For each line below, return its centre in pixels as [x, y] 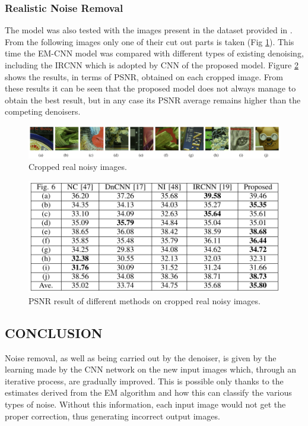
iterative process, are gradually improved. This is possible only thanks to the [144, 381]
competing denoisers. [43, 111]
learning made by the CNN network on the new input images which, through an [150, 369]
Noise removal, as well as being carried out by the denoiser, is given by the [141, 357]
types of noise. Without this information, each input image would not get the [145, 404]
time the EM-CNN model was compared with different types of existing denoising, [154, 53]
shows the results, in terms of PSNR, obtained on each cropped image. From [144, 76]
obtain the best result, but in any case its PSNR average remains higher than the [153, 100]
